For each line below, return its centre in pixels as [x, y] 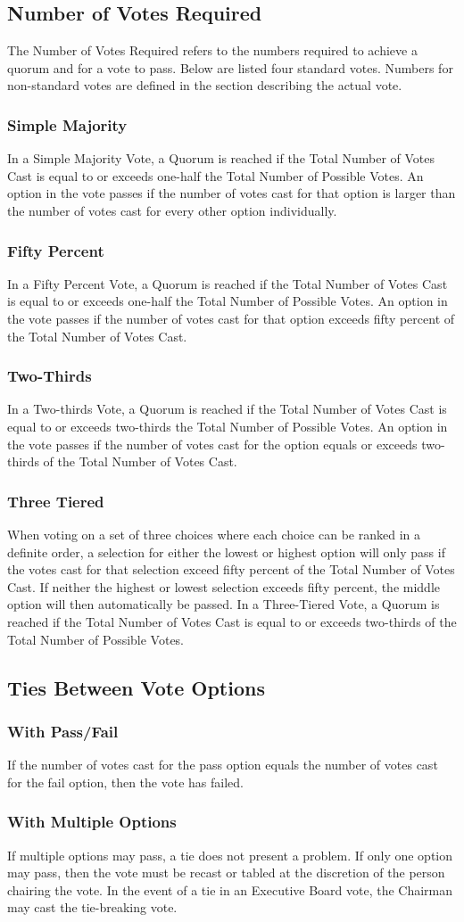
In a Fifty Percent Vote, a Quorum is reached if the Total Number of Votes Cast [228, 283]
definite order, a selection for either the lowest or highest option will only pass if [226, 552]
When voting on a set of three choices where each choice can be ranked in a [214, 534]
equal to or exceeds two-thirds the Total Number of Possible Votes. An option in [228, 426]
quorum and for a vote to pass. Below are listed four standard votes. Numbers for [230, 67]
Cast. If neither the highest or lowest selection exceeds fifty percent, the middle [224, 586]
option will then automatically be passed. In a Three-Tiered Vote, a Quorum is [224, 604]
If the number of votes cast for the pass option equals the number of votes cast [223, 765]
